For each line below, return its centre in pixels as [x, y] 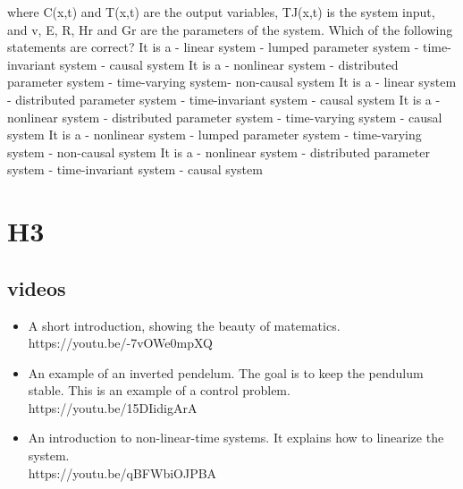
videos [37, 287]
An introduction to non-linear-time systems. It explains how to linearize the [236, 438]
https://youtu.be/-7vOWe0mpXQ [121, 343]
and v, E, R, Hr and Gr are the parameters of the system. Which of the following [230, 29]
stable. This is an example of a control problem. [159, 390]
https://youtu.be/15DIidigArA [113, 407]
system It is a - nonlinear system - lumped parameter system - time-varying [215, 135]
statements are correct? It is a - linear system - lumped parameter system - [213, 47]
